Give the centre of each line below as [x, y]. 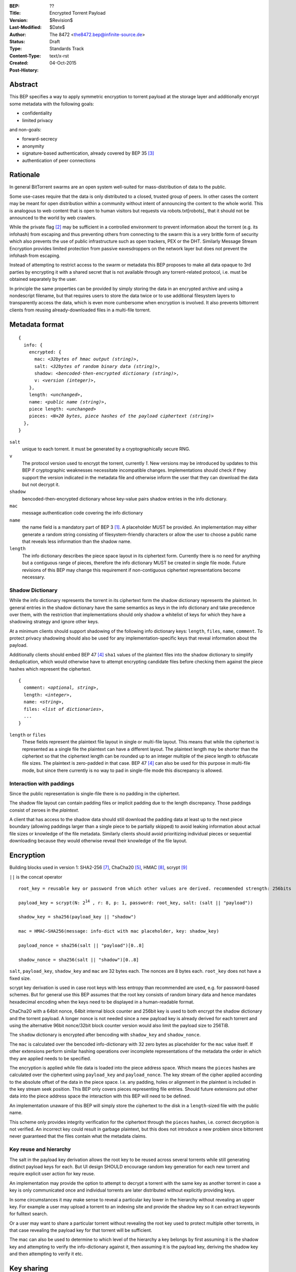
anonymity [33, 146]
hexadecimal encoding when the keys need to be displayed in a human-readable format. [102, 1002]
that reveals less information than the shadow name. [77, 541]
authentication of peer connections [59, 160]
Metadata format [37, 324]
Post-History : [24, 70]
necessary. [34, 577]
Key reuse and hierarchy [40, 1149]
